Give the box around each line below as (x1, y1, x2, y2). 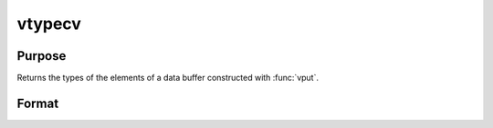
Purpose (16, 48, 67, 64)
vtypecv (16, 14, 82, 34)
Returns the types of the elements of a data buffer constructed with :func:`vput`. (16, 73, 320, 84)
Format (16, 95, 59, 111)
